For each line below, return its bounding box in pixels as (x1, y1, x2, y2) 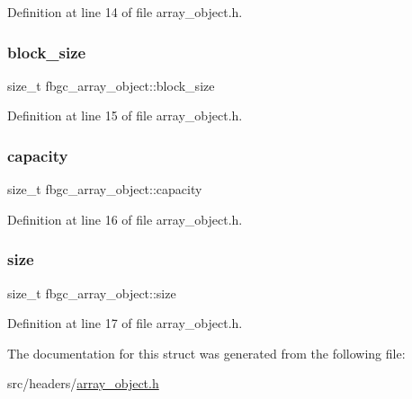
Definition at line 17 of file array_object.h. (7, 314, 243, 332)
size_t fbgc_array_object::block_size (7, 75, 215, 94)
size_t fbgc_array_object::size (7, 283, 176, 302)
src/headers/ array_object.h (7, 374, 159, 393)
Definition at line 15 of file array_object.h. (7, 106, 243, 125)
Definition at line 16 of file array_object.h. (7, 209, 243, 228)
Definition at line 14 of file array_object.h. (7, 3, 243, 21)
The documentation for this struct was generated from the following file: (7, 343, 406, 362)
